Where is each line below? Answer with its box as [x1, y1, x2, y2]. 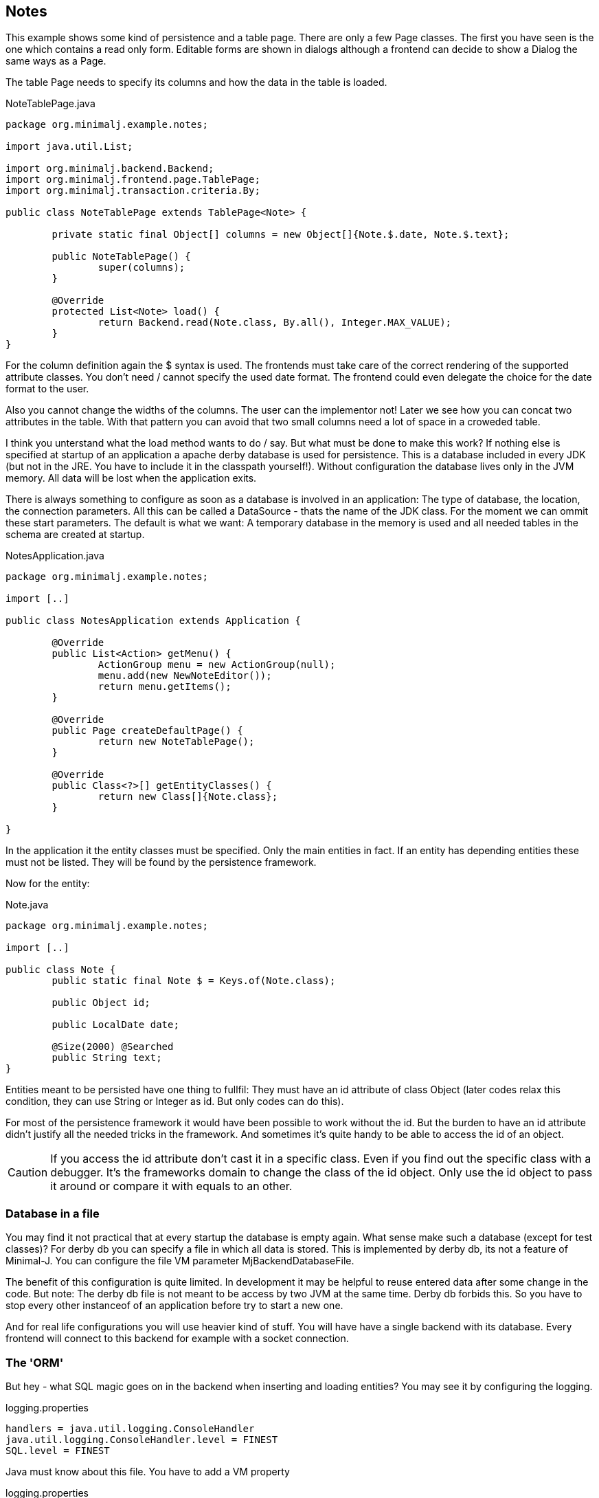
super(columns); [98, 262, 185, 273]
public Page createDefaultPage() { [52, 725, 243, 737]
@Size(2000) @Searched [52, 1041, 174, 1053]
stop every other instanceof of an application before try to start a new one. [5, 1299, 343, 1312]
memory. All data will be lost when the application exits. [5, 472, 257, 484]
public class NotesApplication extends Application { [5, 615, 301, 627]
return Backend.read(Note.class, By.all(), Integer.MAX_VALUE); [98, 317, 452, 328]
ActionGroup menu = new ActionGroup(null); [98, 659, 336, 671]
